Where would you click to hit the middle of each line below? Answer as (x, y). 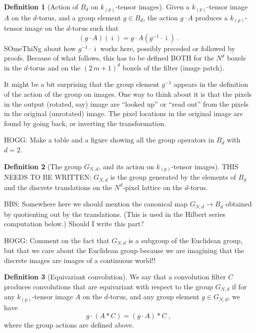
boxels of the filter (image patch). (173, 67)
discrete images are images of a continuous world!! (80, 260)
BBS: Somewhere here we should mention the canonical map (96, 204)
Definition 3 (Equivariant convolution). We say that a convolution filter (115, 277)
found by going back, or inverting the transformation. (85, 123)
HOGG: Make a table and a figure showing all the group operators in (109, 140)
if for (239, 286)
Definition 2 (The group (43, 166)
